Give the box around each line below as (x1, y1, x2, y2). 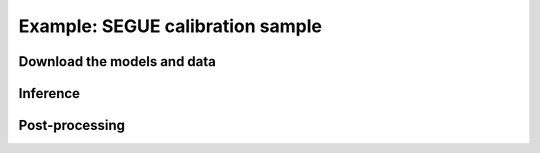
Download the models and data (18, 53, 217, 70)
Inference (18, 85, 80, 102)
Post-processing (18, 117, 125, 134)
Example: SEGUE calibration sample (18, 15, 322, 37)
